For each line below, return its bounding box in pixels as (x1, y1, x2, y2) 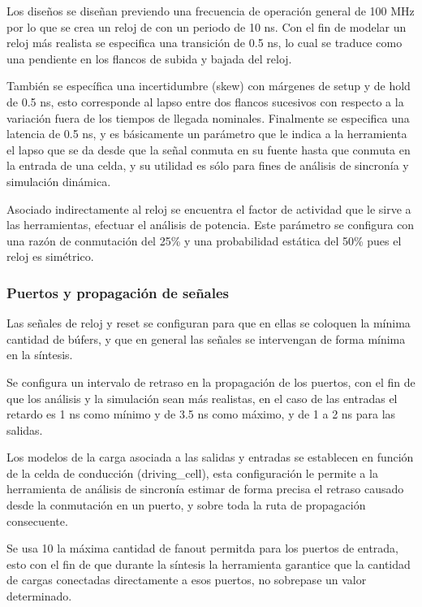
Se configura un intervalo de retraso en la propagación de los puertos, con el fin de (6, 373, 416, 390)
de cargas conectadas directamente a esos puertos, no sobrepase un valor (6, 571, 367, 588)
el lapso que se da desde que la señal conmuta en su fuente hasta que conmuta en (6, 141, 411, 158)
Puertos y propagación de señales (6, 282, 230, 302)
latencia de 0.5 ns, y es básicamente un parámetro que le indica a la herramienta (6, 125, 407, 142)
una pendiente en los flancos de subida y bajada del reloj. (6, 50, 292, 67)
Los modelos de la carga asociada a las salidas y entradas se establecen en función (6, 449, 414, 466)
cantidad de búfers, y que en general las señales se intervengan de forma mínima (6, 330, 406, 347)
